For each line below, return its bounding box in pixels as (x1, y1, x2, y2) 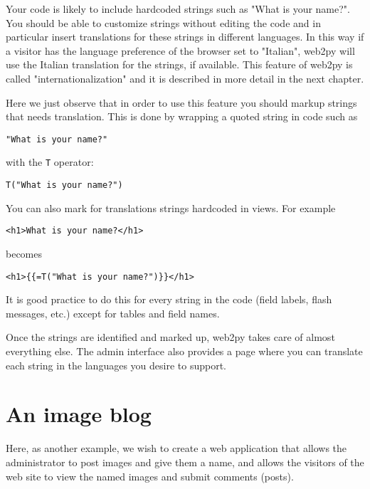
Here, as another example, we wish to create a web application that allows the (6, 441, 347, 456)
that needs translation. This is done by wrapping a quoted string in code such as (6, 109, 358, 124)
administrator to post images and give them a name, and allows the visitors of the (6, 454, 364, 469)
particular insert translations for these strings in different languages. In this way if (6, 29, 364, 44)
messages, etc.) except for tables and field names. (6, 305, 220, 320)
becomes (6, 246, 43, 261)
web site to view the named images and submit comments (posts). (6, 468, 294, 483)
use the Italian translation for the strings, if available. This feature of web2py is (6, 57, 353, 72)
